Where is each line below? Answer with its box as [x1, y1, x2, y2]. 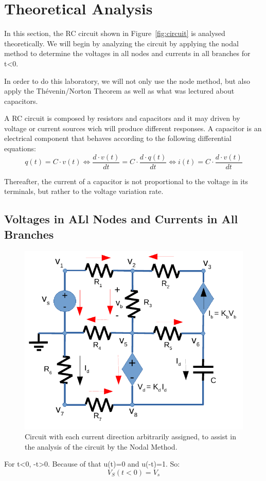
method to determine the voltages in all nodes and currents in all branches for [4, 48, 251, 59]
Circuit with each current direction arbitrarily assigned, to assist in [25, 431, 236, 442]
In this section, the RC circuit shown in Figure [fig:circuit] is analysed [4, 28, 225, 39]
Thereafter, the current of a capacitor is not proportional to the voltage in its [4, 175, 249, 186]
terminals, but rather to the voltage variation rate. [4, 186, 164, 197]
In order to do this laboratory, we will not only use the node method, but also [4, 75, 250, 86]
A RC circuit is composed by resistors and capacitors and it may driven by [4, 113, 240, 123]
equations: [4, 143, 36, 154]
